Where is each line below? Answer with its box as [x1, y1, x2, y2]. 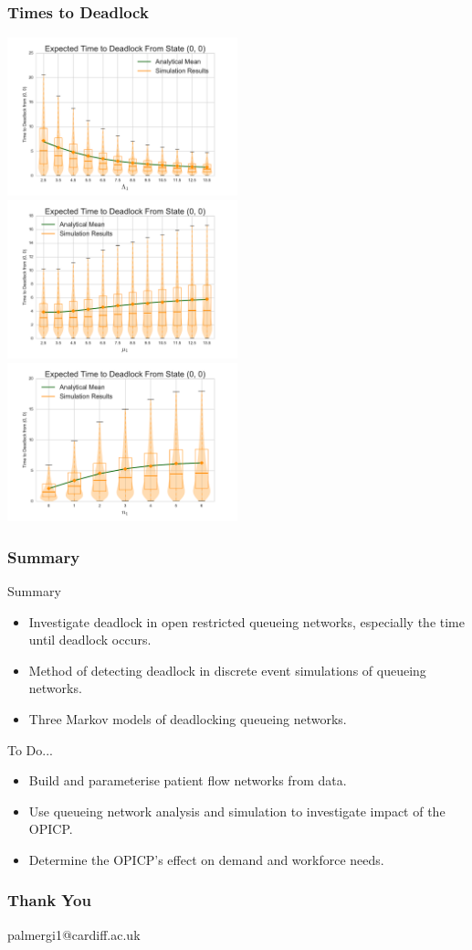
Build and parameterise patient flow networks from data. [28, 771, 347, 790]
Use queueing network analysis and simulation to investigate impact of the [28, 801, 446, 820]
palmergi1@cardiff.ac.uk [7, 924, 141, 944]
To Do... [7, 740, 53, 759]
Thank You [7, 889, 91, 912]
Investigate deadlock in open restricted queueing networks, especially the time [28, 612, 465, 631]
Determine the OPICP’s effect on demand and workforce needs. [28, 849, 384, 869]
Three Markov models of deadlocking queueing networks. [28, 709, 347, 728]
